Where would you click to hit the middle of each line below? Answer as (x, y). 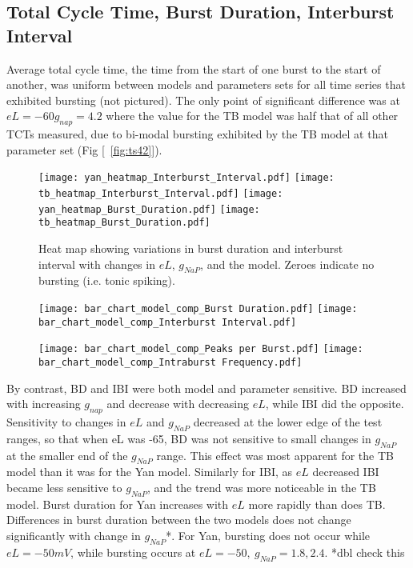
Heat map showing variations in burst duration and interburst (191, 248)
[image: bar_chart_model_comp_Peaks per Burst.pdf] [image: (201, 349)
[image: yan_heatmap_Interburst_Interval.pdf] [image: (186, 178)
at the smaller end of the (67, 455)
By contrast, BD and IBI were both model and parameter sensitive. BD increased (206, 388)
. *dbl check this (365, 552)
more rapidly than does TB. (317, 504)
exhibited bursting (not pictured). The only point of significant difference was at (203, 100)
